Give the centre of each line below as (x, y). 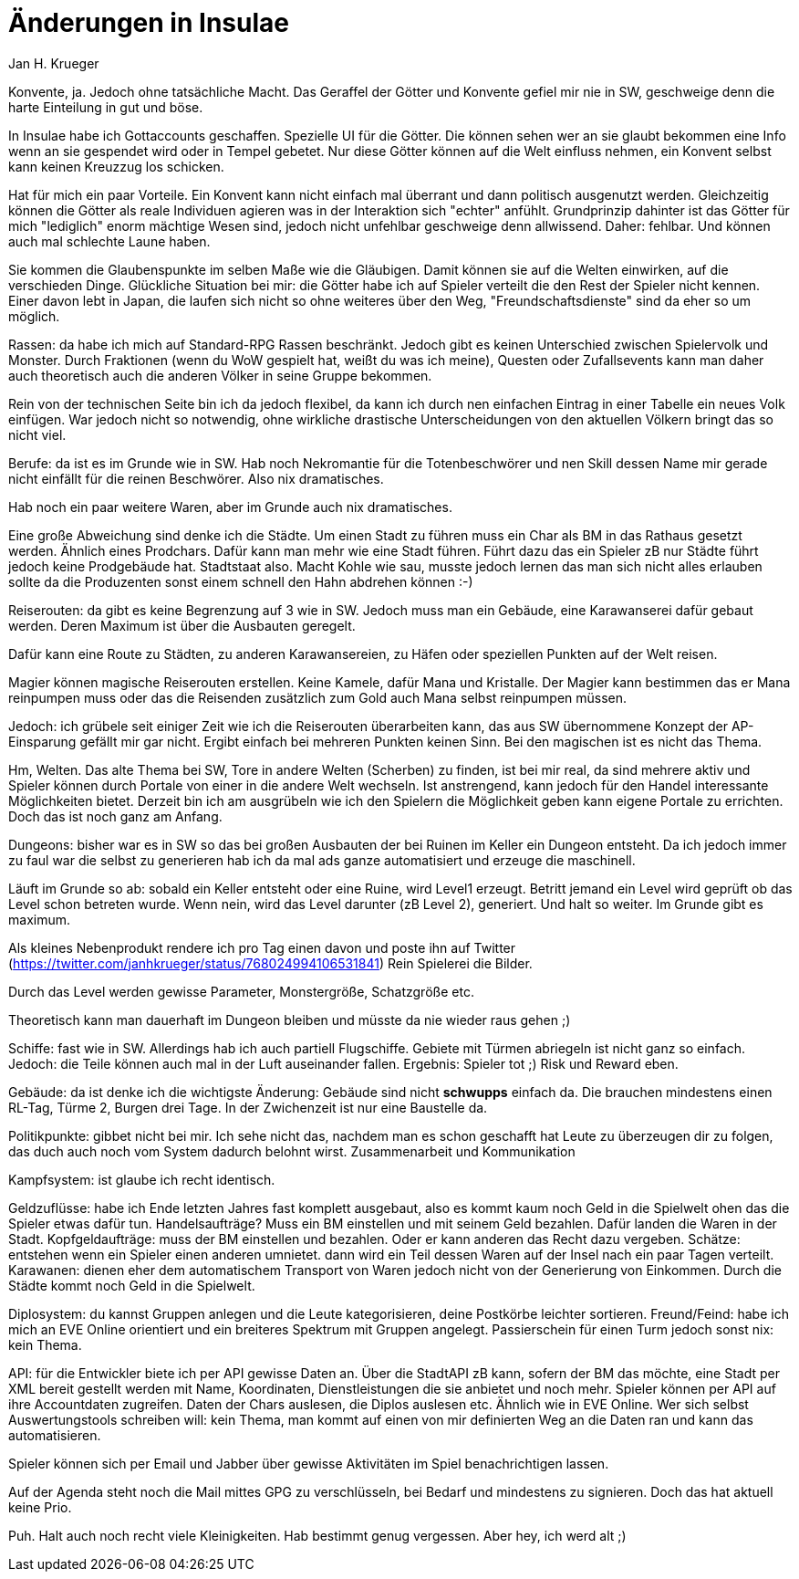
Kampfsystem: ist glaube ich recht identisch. (142, 1179)
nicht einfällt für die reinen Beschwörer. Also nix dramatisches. (196, 478)
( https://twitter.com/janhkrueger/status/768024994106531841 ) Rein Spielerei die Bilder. (270, 963)
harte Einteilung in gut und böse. (106, 107)
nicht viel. (37, 434)
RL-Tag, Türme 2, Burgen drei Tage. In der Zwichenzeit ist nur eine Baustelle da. (248, 1107)
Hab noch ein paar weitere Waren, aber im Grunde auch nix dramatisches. (230, 507)
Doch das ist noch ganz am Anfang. (115, 816)
